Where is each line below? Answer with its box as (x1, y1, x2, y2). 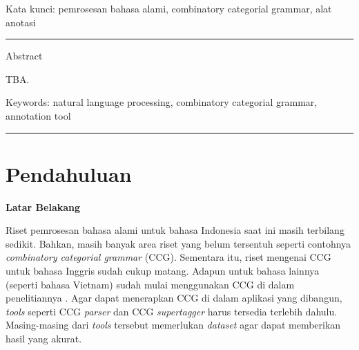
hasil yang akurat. (6, 331, 82, 346)
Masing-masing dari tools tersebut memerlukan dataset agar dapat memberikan (6, 317, 341, 332)
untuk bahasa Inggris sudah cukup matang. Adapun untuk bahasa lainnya (6, 264, 320, 278)
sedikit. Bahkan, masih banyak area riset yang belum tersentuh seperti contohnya (6, 236, 351, 250)
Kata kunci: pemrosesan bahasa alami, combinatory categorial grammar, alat (6, 1, 332, 15)
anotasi (6, 15, 36, 29)
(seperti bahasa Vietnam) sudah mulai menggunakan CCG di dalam (6, 277, 295, 291)
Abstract (6, 48, 43, 63)
